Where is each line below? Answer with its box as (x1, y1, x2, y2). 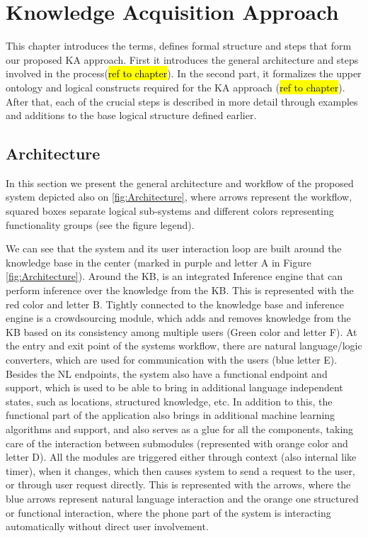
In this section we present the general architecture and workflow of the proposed (6, 175, 354, 190)
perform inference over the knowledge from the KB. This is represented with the (6, 283, 354, 298)
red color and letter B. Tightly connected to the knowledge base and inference (6, 296, 344, 311)
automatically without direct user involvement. (6, 519, 209, 534)
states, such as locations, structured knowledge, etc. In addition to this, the (6, 393, 333, 408)
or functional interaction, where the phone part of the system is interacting (6, 505, 331, 520)
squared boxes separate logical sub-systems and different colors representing (6, 203, 334, 218)
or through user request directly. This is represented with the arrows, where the (6, 477, 351, 492)
